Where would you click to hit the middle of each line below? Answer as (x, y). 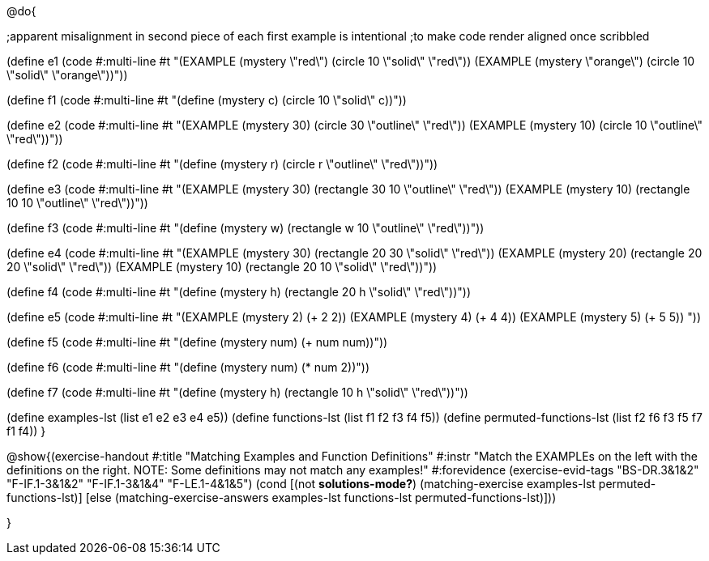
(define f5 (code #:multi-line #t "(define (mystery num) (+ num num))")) (197, 342)
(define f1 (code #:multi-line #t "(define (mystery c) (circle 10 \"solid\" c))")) (207, 100)
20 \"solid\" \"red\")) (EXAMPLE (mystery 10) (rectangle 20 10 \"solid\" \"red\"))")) (222, 267)
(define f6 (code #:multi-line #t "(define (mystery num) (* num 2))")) (188, 367)
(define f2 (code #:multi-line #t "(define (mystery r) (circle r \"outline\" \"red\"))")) (222, 164)
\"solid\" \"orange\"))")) (67, 75)
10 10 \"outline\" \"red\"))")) (77, 203)
